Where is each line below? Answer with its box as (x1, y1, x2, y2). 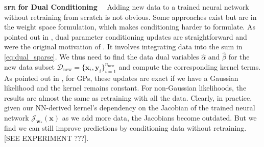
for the (228, 51, 250, 62)
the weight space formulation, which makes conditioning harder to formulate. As (4, 21, 255, 32)
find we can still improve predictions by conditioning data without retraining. (4, 123, 247, 133)
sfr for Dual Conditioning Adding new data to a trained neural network (4, 2, 249, 12)
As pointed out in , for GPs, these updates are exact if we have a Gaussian (4, 72, 238, 83)
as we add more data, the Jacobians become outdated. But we (62, 112, 257, 123)
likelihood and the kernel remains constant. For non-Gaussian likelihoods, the (4, 82, 247, 93)
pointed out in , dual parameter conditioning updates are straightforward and (4, 31, 247, 42)
